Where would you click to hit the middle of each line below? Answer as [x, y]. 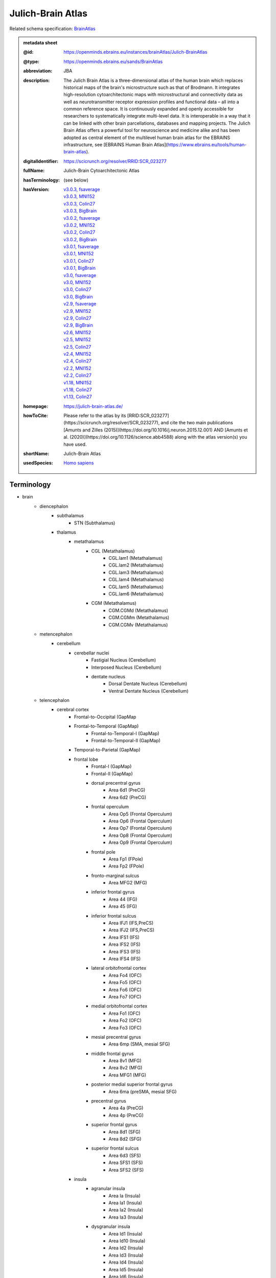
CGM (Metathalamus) [114, 603]
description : [37, 80]
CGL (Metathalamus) [113, 551]
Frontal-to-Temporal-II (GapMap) [126, 741]
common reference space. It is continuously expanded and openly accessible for [149, 109]
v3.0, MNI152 [77, 282]
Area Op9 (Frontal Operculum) [140, 842]
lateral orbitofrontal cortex [119, 968]
